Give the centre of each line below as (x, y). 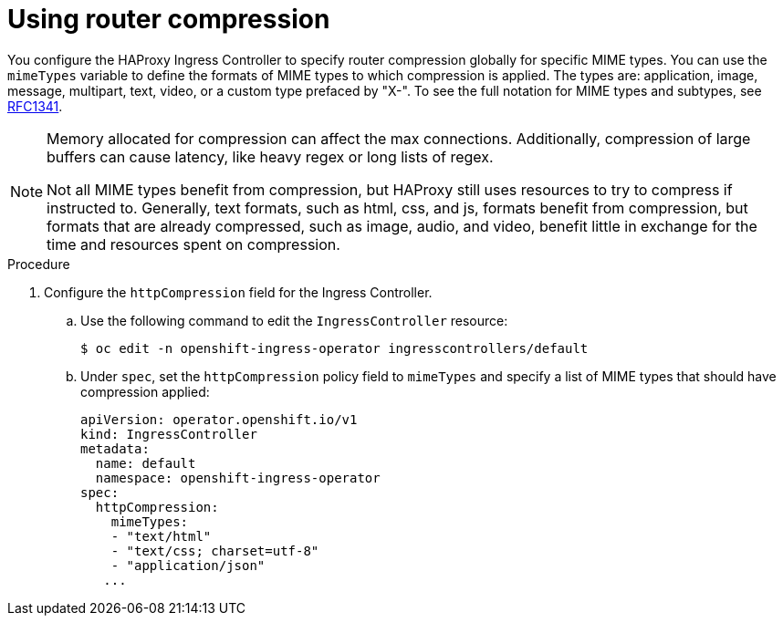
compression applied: (145, 391)
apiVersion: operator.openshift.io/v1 (219, 419)
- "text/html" (161, 536)
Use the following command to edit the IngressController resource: (294, 320)
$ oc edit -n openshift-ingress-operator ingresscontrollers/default (334, 348)
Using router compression (169, 19)
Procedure (39, 264)
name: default (146, 463)
